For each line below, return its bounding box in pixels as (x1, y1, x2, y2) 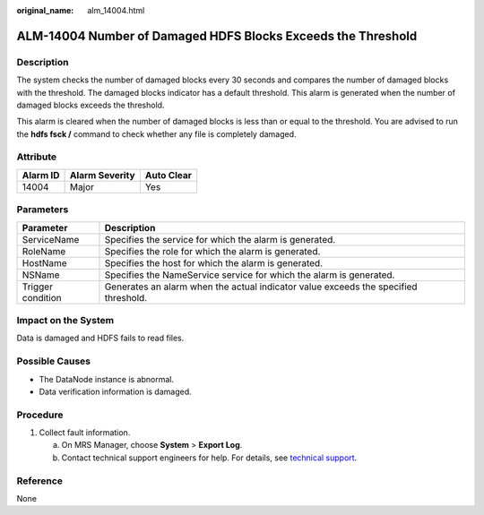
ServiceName (22, 233, 80, 245)
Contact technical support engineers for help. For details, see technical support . (61, 452, 358, 463)
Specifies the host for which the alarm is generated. (104, 256, 323, 269)
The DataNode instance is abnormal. (39, 373, 175, 384)
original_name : (16, 5, 74, 15)
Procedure (16, 408, 64, 421)
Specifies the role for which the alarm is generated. (104, 245, 321, 257)
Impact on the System (16, 313, 115, 326)
